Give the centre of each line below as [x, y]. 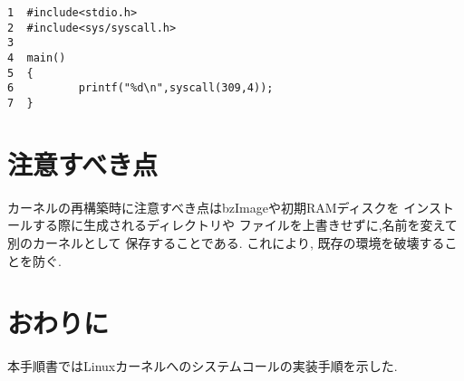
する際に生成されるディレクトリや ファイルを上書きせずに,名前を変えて [245, 225]
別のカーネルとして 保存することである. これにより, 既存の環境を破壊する [226, 242]
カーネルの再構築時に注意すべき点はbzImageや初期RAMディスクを [203, 207]
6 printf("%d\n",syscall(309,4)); [140, 88]
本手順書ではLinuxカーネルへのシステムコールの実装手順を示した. [203, 366]
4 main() [37, 57]
